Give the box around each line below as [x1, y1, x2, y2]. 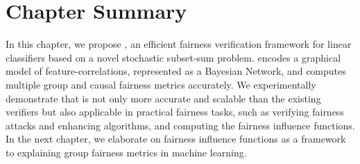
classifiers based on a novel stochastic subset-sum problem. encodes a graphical [6, 50, 341, 64]
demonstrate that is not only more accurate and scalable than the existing [6, 91, 321, 105]
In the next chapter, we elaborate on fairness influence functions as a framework [6, 131, 346, 146]
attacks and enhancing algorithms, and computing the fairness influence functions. [6, 118, 355, 132]
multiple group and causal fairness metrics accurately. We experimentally [6, 77, 316, 91]
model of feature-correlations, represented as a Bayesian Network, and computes [6, 64, 346, 78]
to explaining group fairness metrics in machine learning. [6, 145, 247, 159]
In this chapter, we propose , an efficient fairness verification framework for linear [6, 37, 352, 51]
